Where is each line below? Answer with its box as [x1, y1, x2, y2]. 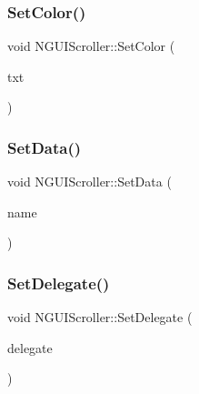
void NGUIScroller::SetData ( [7, 172, 172, 191]
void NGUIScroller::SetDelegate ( [7, 308, 193, 327]
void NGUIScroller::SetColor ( [7, 36, 175, 56]
